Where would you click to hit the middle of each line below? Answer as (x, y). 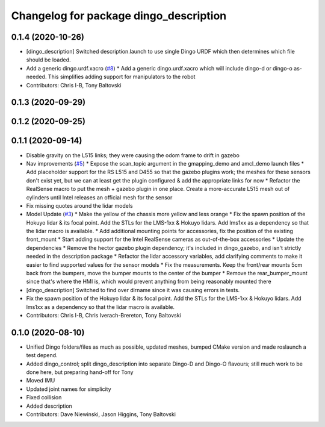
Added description (49, 406)
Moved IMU (41, 381)
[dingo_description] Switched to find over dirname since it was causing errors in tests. (133, 290)
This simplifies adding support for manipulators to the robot (122, 77)
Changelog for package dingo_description (119, 16)
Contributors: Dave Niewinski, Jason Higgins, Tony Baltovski (101, 414)
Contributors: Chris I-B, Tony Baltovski (74, 85)
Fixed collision (44, 397)
